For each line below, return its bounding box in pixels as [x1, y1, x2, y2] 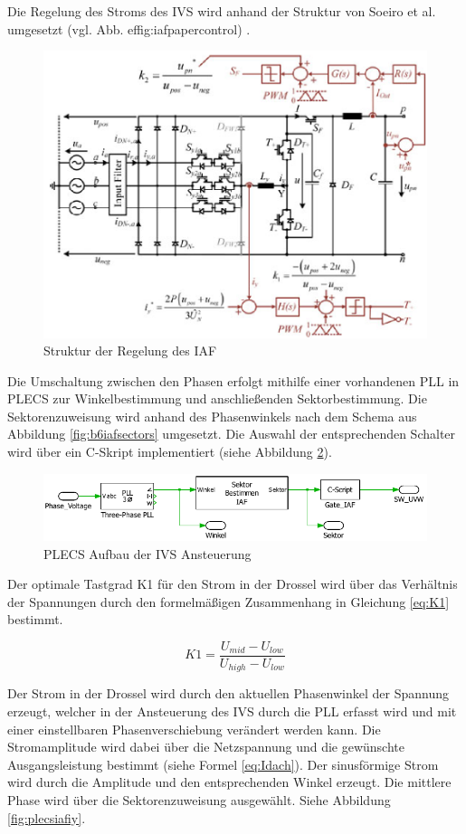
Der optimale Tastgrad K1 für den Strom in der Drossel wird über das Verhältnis [7, 574, 458, 593]
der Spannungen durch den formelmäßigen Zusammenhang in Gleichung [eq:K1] [7, 592, 450, 611]
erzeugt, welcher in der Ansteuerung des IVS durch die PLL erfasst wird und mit [7, 702, 457, 721]
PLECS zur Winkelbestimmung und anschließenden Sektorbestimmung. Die [7, 389, 427, 408]
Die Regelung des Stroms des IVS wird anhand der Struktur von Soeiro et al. [7, 2, 436, 20]
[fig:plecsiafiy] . [7, 808, 86, 827]
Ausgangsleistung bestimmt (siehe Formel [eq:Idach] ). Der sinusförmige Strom [7, 754, 439, 773]
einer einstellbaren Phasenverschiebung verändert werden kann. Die [7, 719, 381, 738]
